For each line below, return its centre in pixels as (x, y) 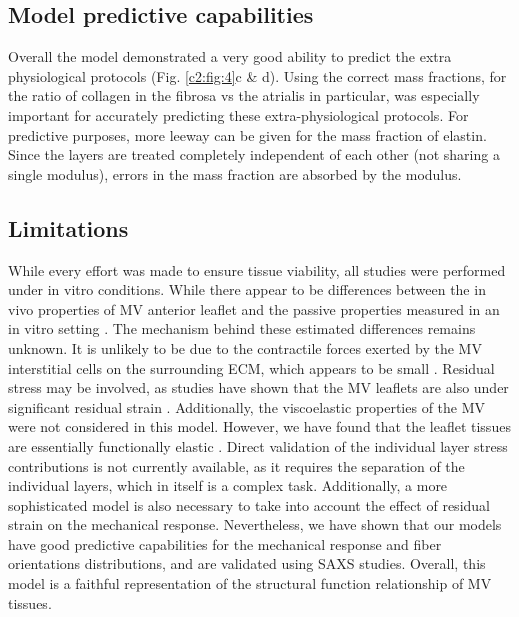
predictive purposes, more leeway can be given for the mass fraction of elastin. (247, 134)
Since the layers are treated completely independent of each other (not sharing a (254, 154)
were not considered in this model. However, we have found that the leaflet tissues (259, 426)
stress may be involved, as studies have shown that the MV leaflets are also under (258, 387)
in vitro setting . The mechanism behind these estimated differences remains (242, 328)
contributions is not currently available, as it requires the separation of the (236, 465)
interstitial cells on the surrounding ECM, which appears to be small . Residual (251, 367)
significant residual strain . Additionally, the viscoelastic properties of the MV (247, 406)
